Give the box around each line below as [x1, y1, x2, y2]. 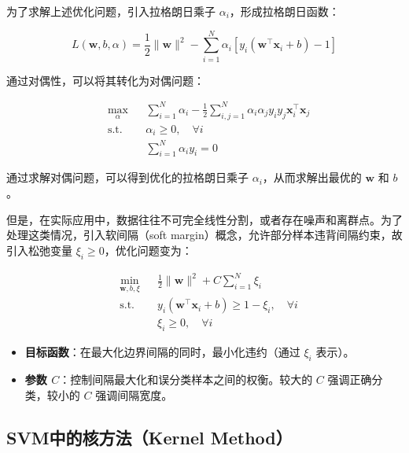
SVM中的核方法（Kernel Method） [6, 425, 293, 449]
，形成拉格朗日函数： [229, 3, 340, 19]
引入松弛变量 [6, 241, 72, 258]
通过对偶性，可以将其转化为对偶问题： [6, 72, 204, 88]
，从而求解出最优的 [262, 169, 362, 186]
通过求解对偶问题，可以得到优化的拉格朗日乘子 [6, 169, 249, 186]
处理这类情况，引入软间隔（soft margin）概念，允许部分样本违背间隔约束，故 [6, 226, 403, 243]
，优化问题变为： [104, 241, 193, 258]
